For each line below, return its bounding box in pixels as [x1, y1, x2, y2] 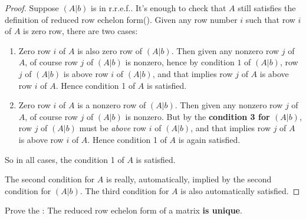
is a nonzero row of [77, 99, 146, 111]
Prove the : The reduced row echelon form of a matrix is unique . [5, 204, 242, 216]
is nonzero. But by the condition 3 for [125, 110, 270, 122]
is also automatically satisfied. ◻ [180, 184, 300, 196]
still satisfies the [238, 2, 296, 14]
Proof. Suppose [5, 2, 59, 14]
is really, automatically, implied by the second [106, 173, 272, 185]
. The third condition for [80, 184, 169, 196]
